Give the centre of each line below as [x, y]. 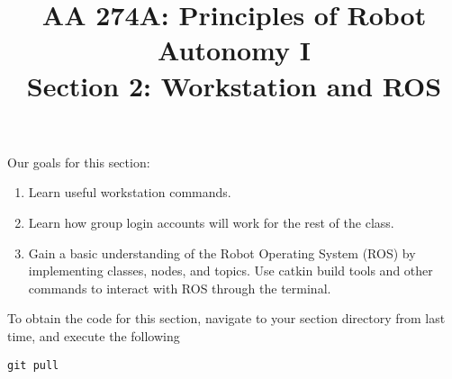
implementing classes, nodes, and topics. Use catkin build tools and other [231, 271]
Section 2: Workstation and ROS [234, 85]
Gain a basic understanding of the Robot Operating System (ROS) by [222, 253]
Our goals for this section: [79, 162]
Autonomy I [234, 50]
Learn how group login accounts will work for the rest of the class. [211, 222]
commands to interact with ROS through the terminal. [180, 288]
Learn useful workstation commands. [130, 192]
